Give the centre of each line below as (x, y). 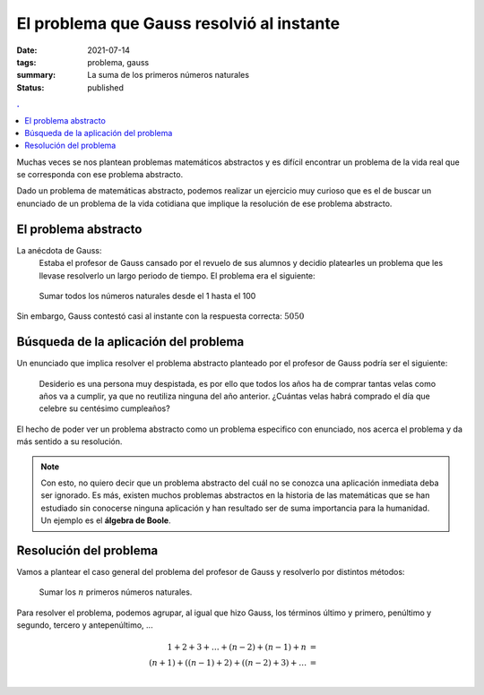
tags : (26, 62)
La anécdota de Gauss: (59, 250)
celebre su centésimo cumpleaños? (104, 408)
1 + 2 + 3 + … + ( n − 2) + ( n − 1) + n (237, 648)
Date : (27, 50)
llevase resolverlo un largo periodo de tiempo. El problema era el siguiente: (177, 275)
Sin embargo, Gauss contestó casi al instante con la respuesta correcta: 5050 (160, 316)
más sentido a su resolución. (69, 442)
